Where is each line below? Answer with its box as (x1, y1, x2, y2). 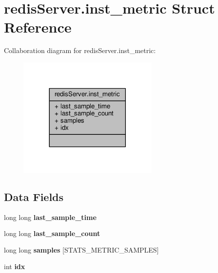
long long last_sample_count (4, 228, 100, 238)
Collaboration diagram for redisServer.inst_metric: (4, 45, 156, 55)
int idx (4, 261, 25, 271)
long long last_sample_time (4, 212, 97, 222)
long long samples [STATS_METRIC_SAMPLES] (4, 245, 159, 255)
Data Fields (4, 189, 64, 204)
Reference (4, 17, 72, 37)
